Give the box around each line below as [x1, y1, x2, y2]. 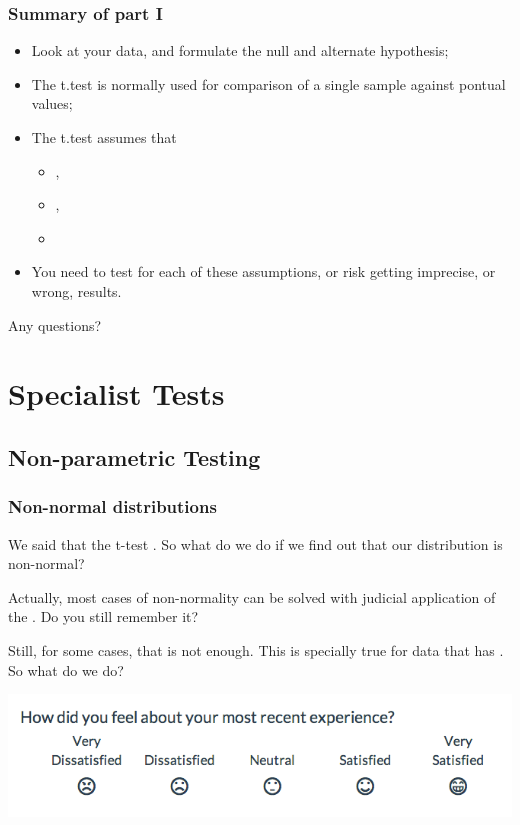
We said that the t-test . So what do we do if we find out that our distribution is [8, 533, 503, 554]
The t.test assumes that [31, 127, 177, 147]
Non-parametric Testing [8, 441, 261, 472]
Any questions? [8, 314, 102, 335]
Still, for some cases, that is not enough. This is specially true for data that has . [8, 639, 504, 660]
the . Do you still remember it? [8, 606, 199, 627]
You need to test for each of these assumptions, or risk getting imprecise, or [31, 261, 496, 282]
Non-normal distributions [8, 494, 217, 519]
